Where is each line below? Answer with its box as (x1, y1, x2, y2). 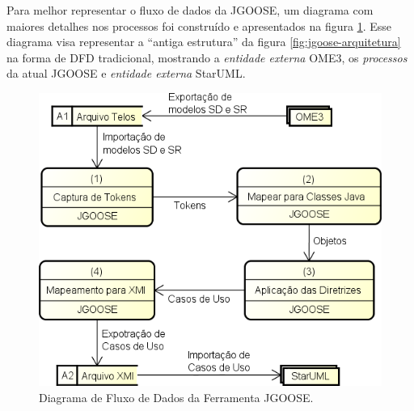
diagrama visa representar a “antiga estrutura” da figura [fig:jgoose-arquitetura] (6, 33, 401, 50)
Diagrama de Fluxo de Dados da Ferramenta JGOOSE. (39, 388, 314, 405)
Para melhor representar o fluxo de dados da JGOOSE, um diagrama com (6, 2, 374, 18)
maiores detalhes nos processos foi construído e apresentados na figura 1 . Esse (6, 17, 392, 34)
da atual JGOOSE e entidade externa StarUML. (6, 65, 246, 82)
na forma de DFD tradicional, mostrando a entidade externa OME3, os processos (6, 49, 408, 66)
